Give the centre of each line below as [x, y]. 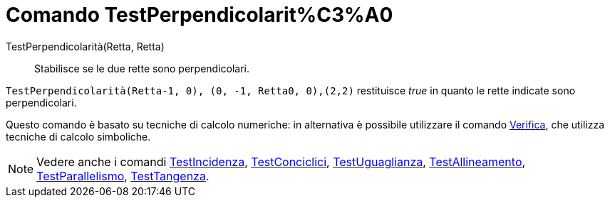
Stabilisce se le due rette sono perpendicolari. [142, 68]
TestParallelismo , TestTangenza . [123, 176]
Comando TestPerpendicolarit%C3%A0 [200, 15]
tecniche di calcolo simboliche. [78, 136]
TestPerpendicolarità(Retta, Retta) [85, 46]
